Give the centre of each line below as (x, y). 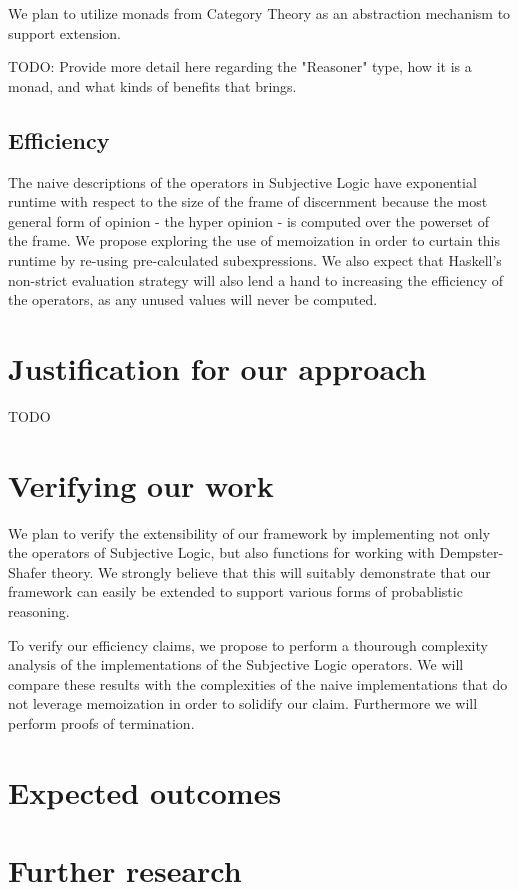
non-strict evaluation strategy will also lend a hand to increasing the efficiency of (256, 279)
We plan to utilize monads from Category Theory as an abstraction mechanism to (259, 13)
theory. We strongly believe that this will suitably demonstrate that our (271, 571)
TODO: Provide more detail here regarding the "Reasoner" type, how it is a (240, 66)
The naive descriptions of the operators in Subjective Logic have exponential (242, 181)
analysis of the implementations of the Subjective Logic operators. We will (236, 664)
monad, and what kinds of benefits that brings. (152, 85)
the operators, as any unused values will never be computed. (193, 299)
